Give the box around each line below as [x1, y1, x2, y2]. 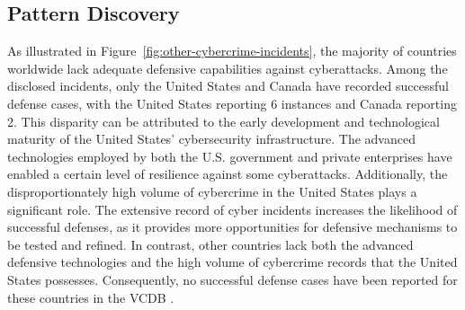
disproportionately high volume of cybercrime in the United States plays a [7, 182, 417, 200]
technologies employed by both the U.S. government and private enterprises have [7, 146, 452, 165]
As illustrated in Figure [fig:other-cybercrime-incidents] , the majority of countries [7, 41, 457, 60]
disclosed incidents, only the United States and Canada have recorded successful [7, 76, 449, 95]
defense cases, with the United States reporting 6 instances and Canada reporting [7, 93, 457, 112]
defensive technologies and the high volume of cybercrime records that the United [7, 252, 458, 271]
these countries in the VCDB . [7, 288, 174, 306]
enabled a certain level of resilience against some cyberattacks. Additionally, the [7, 164, 448, 183]
